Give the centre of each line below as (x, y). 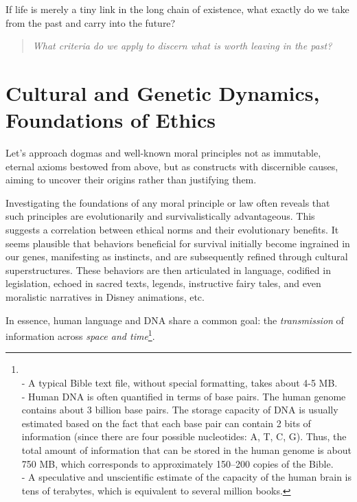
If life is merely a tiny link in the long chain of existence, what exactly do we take (177, 9)
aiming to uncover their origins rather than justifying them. (131, 180)
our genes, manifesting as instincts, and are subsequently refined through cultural (177, 256)
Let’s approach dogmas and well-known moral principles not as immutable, (163, 153)
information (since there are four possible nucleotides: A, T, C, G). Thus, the (184, 436)
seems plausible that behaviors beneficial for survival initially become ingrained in (178, 243)
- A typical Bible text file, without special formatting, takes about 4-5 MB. (180, 383)
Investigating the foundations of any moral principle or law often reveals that (168, 202)
